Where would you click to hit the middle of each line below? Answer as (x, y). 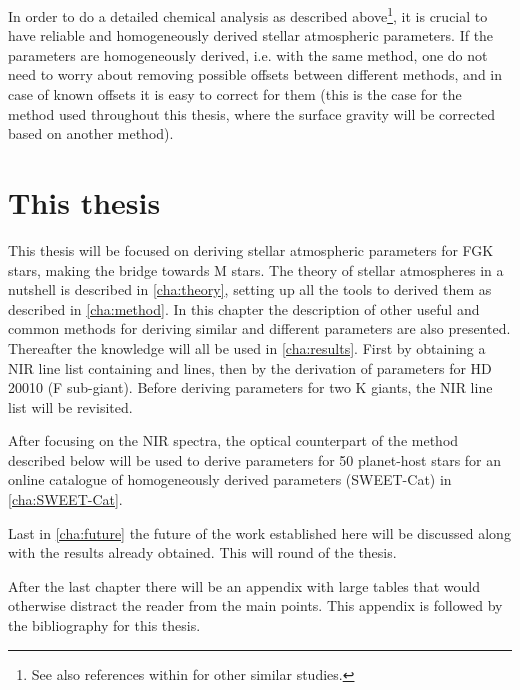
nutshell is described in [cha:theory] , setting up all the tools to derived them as (250, 289)
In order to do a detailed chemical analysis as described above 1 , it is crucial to (248, 14)
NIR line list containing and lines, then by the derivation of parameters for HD (250, 367)
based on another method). (91, 133)
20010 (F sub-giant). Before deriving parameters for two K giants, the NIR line (250, 387)
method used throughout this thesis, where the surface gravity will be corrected (252, 113)
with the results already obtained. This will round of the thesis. (202, 552)
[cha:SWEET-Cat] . (65, 499)
